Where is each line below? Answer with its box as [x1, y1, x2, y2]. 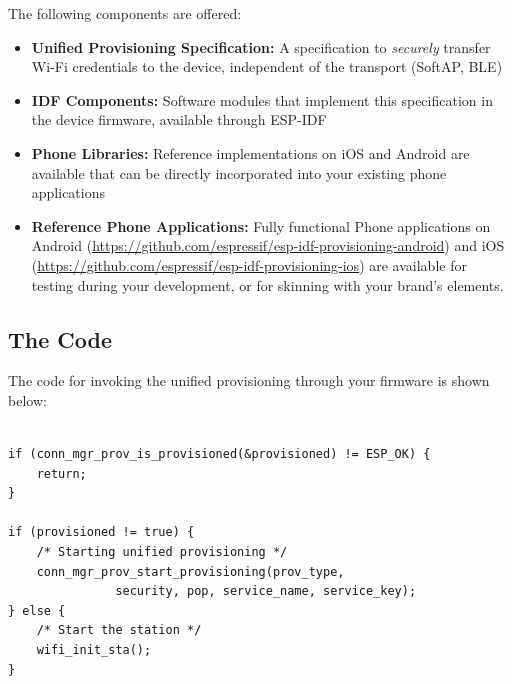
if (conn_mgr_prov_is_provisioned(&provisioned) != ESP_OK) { [8, 447, 431, 462]
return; [36, 466, 87, 481]
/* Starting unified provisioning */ [36, 545, 288, 560]
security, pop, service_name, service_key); [115, 584, 417, 599]
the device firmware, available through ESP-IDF [31, 109, 327, 130]
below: [8, 389, 47, 410]
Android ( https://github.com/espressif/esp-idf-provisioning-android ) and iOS [31, 235, 505, 256]
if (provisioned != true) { [8, 525, 195, 540]
